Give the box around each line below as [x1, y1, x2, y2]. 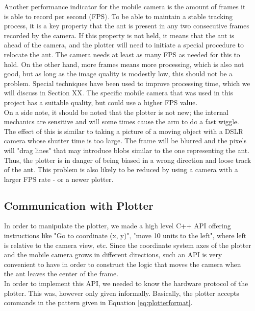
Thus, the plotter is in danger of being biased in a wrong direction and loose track [4, 155, 251, 165]
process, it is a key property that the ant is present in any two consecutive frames [4, 21, 250, 31]
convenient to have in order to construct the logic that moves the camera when [4, 259, 241, 269]
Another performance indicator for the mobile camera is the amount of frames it [4, 1, 246, 11]
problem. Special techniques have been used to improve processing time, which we [4, 78, 250, 88]
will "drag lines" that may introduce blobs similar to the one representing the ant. [4, 145, 250, 155]
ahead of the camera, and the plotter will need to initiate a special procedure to [4, 40, 244, 50]
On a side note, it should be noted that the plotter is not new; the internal [4, 107, 229, 117]
